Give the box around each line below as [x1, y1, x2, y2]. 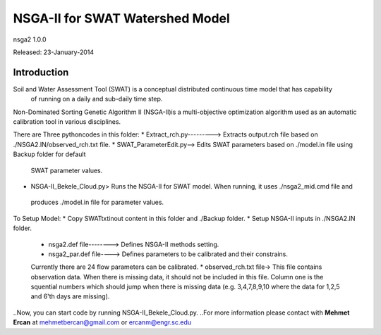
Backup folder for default [13, 150, 86, 158]
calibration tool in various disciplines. [13, 118, 121, 126]
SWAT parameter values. [30, 166, 103, 175]
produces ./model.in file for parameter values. [30, 198, 164, 207]
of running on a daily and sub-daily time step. [30, 95, 163, 103]
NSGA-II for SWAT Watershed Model [13, 11, 231, 26]
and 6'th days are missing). [30, 292, 110, 301]
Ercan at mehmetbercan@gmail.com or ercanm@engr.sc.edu [13, 318, 192, 327]
